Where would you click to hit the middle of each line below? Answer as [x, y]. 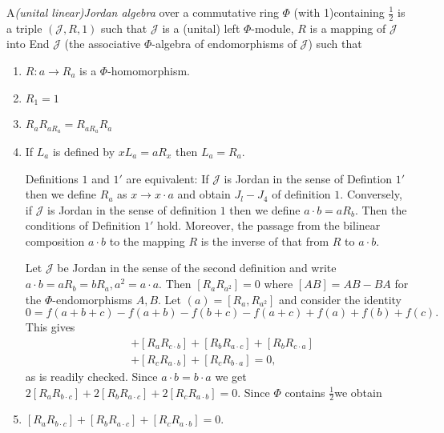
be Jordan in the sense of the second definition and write [197, 268]
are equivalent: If [168, 178]
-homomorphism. [149, 71]
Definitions [52, 178]
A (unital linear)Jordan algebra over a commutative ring [143, 12]
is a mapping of [348, 28]
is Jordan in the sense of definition [132, 209]
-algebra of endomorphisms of [224, 44]
